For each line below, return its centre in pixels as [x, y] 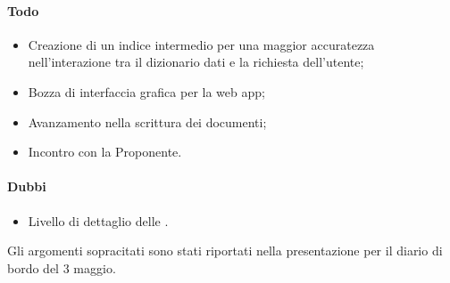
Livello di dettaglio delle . [98, 220]
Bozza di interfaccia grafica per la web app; [146, 91]
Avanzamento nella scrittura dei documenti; [147, 121]
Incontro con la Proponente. [105, 152]
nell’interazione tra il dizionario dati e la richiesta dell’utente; [196, 62]
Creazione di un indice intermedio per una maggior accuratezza [201, 44]
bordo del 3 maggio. [62, 267]
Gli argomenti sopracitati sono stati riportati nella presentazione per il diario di [225, 251]
